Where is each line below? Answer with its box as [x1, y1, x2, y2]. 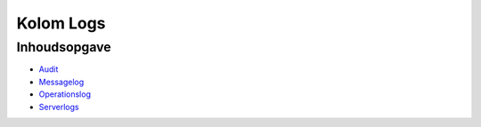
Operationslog [38, 89, 91, 99]
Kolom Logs [16, 13, 106, 33]
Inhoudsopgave [16, 39, 111, 55]
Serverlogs [38, 101, 79, 112]
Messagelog [38, 76, 85, 87]
